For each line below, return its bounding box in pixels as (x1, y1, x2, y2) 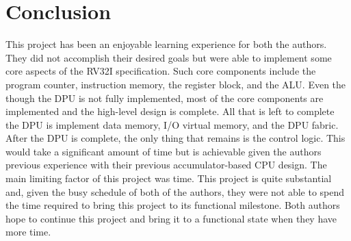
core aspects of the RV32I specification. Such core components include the (5, 64, 316, 78)
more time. (5, 225, 51, 239)
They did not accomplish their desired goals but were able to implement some (5, 50, 332, 64)
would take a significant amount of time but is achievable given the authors (5, 144, 322, 158)
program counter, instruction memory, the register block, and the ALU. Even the (5, 77, 346, 91)
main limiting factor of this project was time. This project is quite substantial (5, 171, 332, 186)
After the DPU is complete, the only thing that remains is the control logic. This (5, 131, 346, 145)
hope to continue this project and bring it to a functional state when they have (5, 211, 337, 225)
